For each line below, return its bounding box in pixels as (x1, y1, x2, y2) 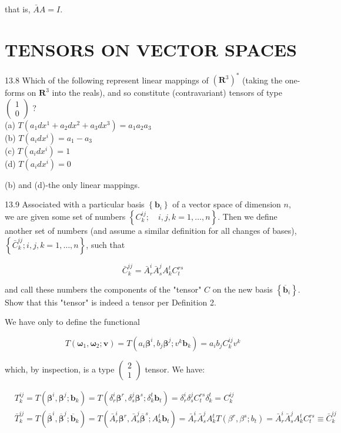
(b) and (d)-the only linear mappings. (5, 178, 140, 190)
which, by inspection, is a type (5, 362, 115, 375)
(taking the (242, 73, 283, 86)
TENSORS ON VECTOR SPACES (5, 37, 297, 61)
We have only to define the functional (5, 315, 140, 328)
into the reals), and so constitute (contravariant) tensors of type (52, 86, 282, 99)
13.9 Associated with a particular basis (5, 198, 145, 210)
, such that (86, 238, 125, 250)
